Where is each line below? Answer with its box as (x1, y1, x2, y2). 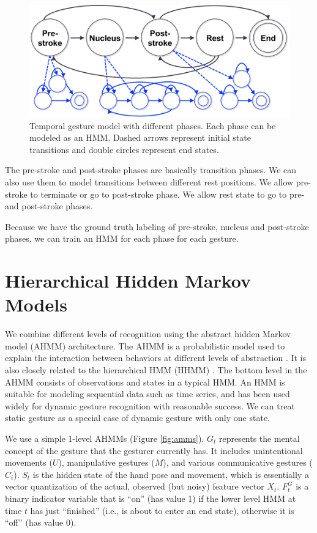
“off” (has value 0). (5, 516, 76, 529)
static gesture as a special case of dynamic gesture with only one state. (5, 411, 270, 424)
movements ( (5, 456, 53, 469)
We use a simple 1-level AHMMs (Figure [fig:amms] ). (5, 432, 204, 445)
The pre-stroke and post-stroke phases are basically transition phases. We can (5, 163, 297, 176)
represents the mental (218, 432, 300, 445)
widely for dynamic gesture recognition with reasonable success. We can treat (5, 399, 295, 412)
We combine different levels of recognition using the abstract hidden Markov (5, 327, 291, 340)
